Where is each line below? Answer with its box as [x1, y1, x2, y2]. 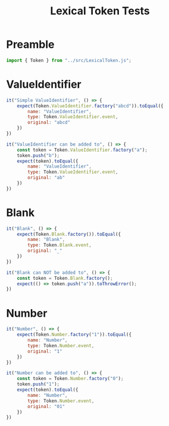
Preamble [6, 38, 55, 51]
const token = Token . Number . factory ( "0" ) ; [17, 376, 124, 382]
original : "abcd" [27, 119, 70, 126]
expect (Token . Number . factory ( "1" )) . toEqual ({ [17, 332, 132, 338]
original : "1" [27, 348, 62, 354]
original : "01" [27, 403, 65, 409]
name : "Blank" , [27, 237, 65, 243]
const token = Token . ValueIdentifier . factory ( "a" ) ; [17, 147, 148, 153]
